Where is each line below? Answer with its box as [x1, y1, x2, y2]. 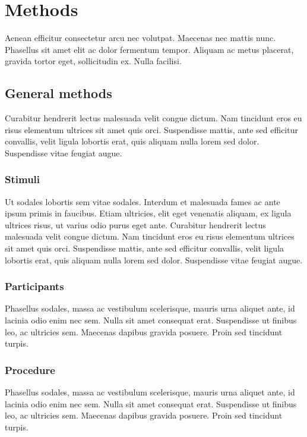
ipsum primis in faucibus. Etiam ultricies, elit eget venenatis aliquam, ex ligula [5, 207, 292, 219]
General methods [5, 84, 112, 102]
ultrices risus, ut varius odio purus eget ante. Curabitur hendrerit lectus [5, 218, 266, 231]
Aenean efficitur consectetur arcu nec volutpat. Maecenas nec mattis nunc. [5, 32, 276, 44]
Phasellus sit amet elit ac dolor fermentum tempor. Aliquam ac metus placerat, [5, 43, 294, 55]
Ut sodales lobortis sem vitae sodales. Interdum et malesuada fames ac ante [5, 195, 280, 208]
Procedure [5, 362, 55, 377]
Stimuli [5, 172, 40, 187]
